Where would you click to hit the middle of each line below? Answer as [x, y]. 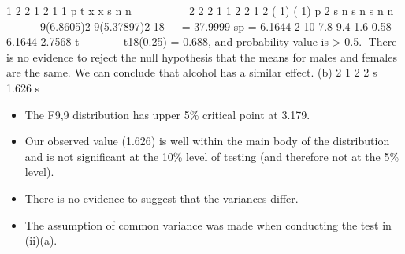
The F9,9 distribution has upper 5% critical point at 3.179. [167, 114]
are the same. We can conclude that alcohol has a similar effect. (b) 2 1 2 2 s [192, 72]
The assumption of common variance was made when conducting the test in [208, 224]
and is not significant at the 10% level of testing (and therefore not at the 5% [212, 156]
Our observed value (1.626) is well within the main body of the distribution [207, 141]
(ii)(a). [41, 240]
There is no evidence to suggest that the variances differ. [162, 198]
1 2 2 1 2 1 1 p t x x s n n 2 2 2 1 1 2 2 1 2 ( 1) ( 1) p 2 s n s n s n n [200, 10]
